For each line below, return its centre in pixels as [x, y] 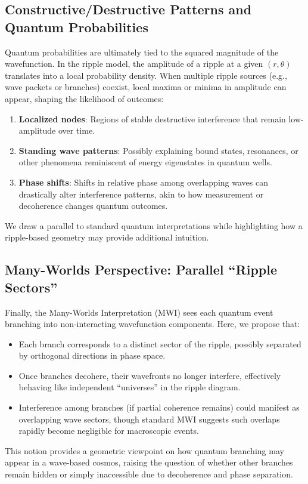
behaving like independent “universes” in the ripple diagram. [130, 387]
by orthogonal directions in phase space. [92, 355]
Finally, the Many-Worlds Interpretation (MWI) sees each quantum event [139, 312]
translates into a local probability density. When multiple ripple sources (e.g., [146, 75]
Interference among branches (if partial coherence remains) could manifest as [159, 407]
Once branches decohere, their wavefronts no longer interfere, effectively [150, 375]
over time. [77, 130]
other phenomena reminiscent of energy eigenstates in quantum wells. [145, 162]
